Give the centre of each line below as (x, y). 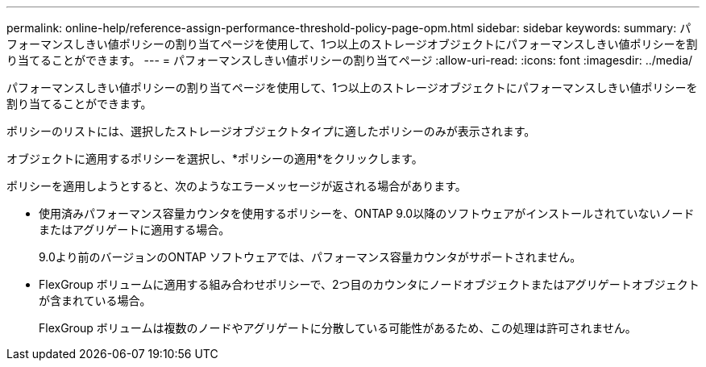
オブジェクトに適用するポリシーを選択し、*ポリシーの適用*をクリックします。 (215, 158)
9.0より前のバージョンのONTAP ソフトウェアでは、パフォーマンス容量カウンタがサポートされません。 (310, 257)
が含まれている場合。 (95, 300)
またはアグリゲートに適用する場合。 (135, 229)
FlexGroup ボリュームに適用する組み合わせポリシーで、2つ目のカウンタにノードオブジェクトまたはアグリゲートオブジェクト (369, 284)
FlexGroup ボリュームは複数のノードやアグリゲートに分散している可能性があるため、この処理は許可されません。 (338, 328)
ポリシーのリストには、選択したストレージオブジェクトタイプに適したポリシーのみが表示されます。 (271, 131)
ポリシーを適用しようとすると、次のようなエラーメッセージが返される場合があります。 (237, 186)
